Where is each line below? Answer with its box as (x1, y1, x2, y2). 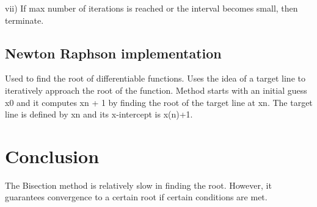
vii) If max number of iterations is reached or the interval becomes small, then (5, 2, 298, 14)
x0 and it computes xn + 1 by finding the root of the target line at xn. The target (5, 96, 313, 108)
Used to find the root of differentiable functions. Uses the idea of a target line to (5, 72, 305, 85)
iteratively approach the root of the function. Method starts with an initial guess (5, 83, 307, 96)
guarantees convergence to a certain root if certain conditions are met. (5, 191, 268, 203)
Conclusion (5, 143, 100, 168)
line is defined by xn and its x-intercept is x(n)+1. (5, 108, 193, 121)
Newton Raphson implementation (5, 43, 222, 62)
